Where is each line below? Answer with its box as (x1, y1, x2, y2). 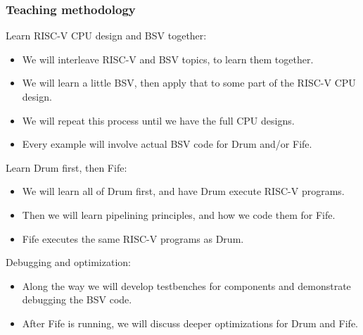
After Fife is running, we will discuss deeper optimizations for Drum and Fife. (22, 315, 358, 330)
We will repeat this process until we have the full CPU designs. (22, 113, 295, 127)
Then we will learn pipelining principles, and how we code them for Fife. (22, 207, 336, 222)
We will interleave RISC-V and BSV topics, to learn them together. (22, 51, 314, 66)
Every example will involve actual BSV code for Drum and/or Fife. (22, 137, 312, 151)
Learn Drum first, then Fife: (6, 160, 127, 175)
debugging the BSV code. (22, 292, 132, 307)
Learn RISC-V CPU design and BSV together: (6, 28, 207, 43)
